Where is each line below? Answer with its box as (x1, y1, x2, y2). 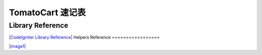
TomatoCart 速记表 (9, 7, 86, 18)
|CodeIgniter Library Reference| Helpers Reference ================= (9, 34, 160, 40)
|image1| (9, 43, 26, 49)
